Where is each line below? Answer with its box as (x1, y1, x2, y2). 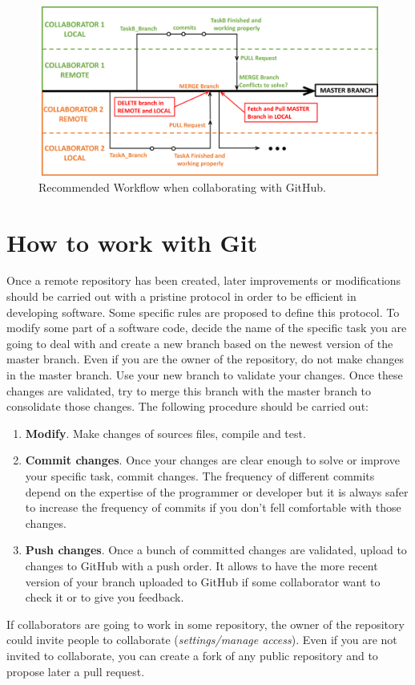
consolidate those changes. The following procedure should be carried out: (6, 398, 369, 415)
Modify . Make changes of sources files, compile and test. (25, 424, 306, 441)
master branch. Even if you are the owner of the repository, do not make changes (6, 351, 405, 367)
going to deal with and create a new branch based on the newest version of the (6, 334, 393, 351)
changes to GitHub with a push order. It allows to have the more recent (25, 557, 378, 574)
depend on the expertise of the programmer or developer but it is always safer (25, 483, 409, 500)
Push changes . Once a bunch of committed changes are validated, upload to (25, 541, 407, 558)
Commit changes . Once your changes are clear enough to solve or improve (25, 452, 400, 468)
